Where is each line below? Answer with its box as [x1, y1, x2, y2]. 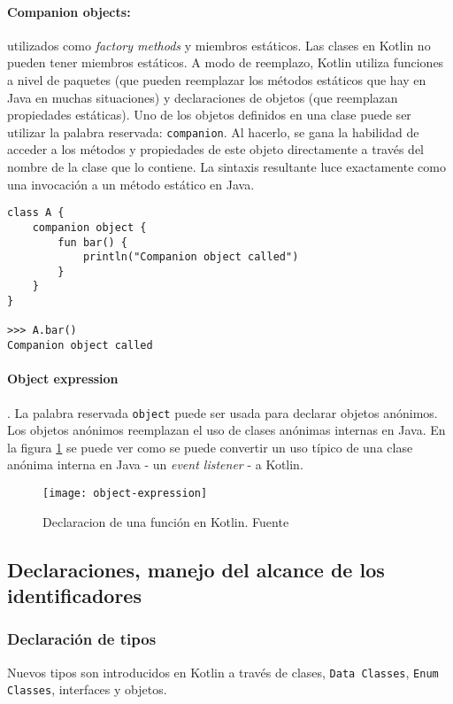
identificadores [7, 582, 142, 609]
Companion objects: [7, 2, 131, 20]
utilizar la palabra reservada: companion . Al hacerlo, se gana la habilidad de [7, 122, 419, 141]
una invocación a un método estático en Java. [7, 174, 255, 193]
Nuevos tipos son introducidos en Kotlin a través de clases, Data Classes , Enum [7, 662, 439, 681]
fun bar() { [58, 236, 128, 249]
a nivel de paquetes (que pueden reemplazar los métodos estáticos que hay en [7, 70, 426, 89]
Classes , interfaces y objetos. [7, 680, 167, 699]
